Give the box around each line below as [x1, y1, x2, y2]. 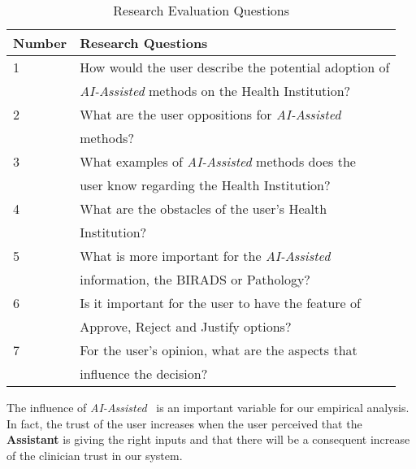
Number [13, 33, 67, 52]
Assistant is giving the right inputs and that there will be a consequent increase [6, 431, 410, 448]
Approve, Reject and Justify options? [80, 317, 292, 336]
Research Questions [80, 33, 208, 52]
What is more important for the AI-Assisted [80, 246, 331, 265]
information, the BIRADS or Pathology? [80, 270, 310, 289]
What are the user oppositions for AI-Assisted [80, 105, 341, 124]
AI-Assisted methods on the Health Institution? [80, 81, 351, 100]
